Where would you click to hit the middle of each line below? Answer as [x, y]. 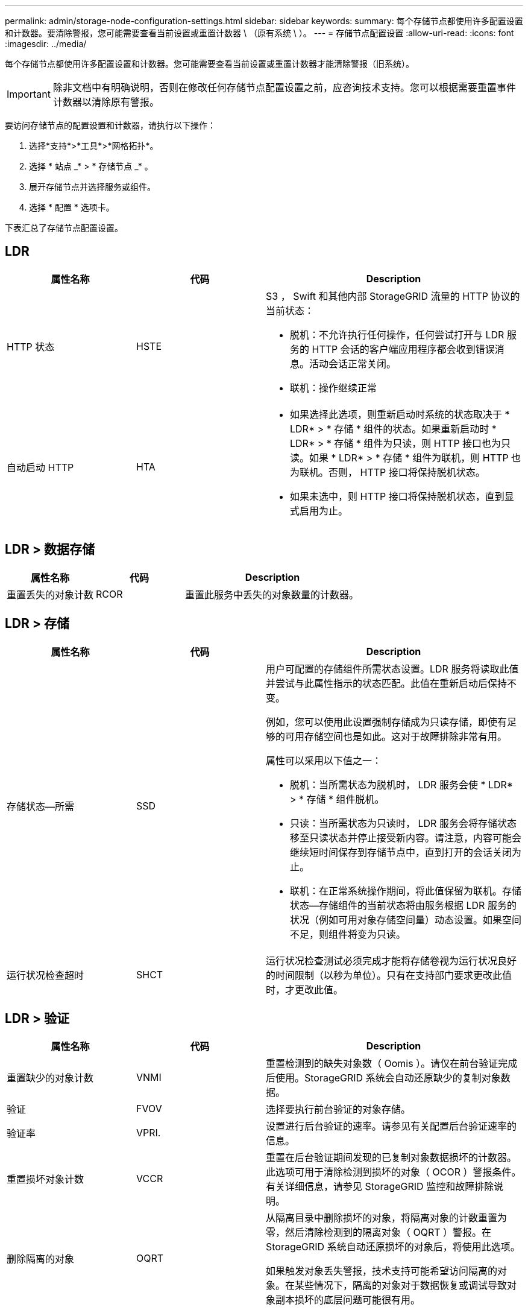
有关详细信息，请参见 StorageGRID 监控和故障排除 [380, 1187]
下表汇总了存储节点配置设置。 [64, 228]
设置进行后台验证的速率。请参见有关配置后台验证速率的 [391, 1126]
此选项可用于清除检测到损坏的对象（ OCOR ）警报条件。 [394, 1172]
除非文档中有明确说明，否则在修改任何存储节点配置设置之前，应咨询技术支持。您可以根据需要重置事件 [284, 87]
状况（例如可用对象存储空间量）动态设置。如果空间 [406, 919]
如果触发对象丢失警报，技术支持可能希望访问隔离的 [382, 1271]
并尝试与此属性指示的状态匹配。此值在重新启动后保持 [387, 683]
